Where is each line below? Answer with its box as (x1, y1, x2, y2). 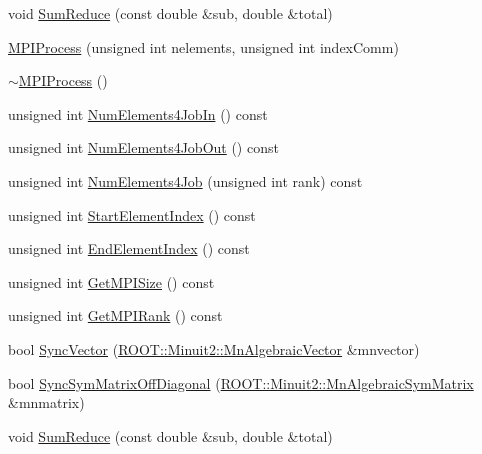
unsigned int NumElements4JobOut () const (8, 137, 279, 158)
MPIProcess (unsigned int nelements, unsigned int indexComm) (8, 36, 399, 57)
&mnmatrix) (8, 392, 85, 413)
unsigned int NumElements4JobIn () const (8, 103, 268, 124)
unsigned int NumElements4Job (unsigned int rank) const (8, 170, 363, 191)
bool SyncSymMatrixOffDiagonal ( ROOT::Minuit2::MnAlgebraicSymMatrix (8, 372, 474, 393)
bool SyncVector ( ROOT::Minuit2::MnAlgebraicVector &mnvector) (8, 338, 420, 359)
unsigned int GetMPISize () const (8, 271, 215, 292)
